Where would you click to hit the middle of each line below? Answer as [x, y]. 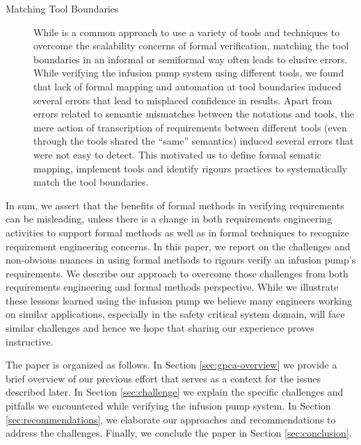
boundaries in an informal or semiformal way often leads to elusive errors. [191, 59]
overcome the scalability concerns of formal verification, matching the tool [191, 46]
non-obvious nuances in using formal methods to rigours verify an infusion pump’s [181, 260]
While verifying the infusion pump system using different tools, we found [189, 73]
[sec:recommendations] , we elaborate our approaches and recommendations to [171, 419]
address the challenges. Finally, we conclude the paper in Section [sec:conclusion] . [179, 433]
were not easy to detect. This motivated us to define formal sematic [178, 154]
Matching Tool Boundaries [62, 8]
